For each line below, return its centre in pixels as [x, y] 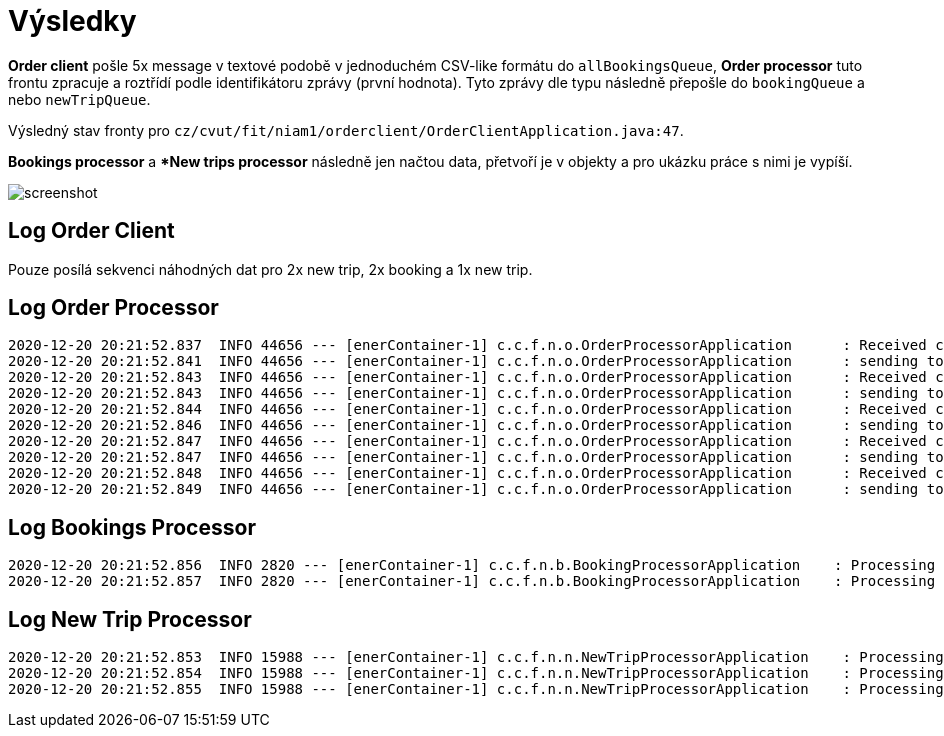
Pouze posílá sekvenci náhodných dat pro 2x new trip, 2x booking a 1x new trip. [270, 269]
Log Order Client [91, 231]
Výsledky [72, 21]
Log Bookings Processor [132, 527]
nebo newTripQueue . [79, 99]
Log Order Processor [113, 308]
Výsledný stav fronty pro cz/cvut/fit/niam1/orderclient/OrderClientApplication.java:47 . [346, 130]
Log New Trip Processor [130, 619]
